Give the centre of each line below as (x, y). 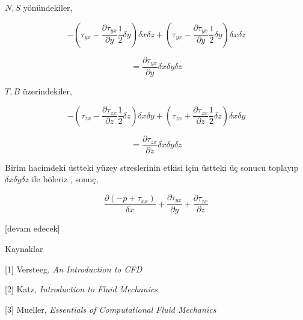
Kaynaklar (24, 248)
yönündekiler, (48, 7)
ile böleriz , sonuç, (65, 179)
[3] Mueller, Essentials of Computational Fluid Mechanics (111, 309)
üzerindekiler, (47, 91)
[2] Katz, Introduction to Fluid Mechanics (81, 289)
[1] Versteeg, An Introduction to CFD (74, 269)
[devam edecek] (32, 228)
